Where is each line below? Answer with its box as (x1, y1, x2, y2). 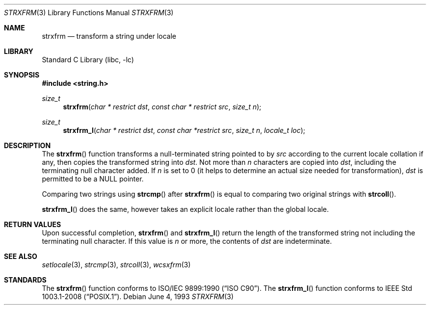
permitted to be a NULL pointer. (42, 175, 144, 183)
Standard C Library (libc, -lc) (42, 55, 134, 64)
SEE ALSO (4, 252, 37, 260)
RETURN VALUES (4, 220, 61, 229)
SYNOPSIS (4, 71, 40, 79)
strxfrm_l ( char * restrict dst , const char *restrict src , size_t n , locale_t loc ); (63, 126, 305, 134)
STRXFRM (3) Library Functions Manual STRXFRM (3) (4, 8, 174, 17)
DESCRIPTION (4, 141, 51, 150)
